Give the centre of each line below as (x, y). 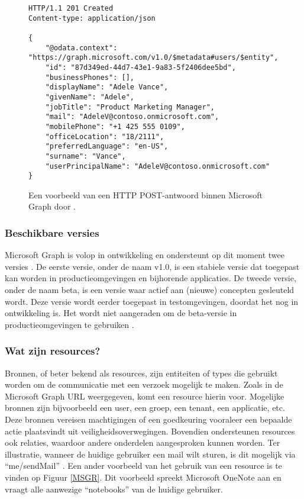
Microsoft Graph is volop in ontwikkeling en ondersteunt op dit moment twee (145, 255)
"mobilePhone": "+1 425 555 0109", (115, 126)
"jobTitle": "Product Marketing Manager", (130, 107)
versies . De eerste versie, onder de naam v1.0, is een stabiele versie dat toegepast (152, 266)
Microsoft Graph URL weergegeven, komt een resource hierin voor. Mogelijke (145, 396)
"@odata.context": (81, 48)
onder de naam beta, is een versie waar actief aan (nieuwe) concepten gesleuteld (150, 289)
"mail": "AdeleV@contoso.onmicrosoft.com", (132, 117)
